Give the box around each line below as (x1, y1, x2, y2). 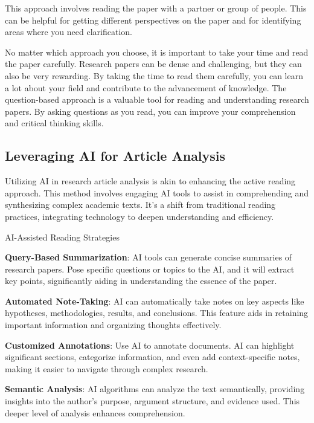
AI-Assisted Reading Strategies (5, 230, 120, 243)
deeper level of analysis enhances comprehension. (5, 406, 185, 419)
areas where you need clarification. (5, 25, 132, 38)
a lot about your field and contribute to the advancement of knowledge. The (5, 81, 287, 94)
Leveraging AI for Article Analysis (5, 146, 226, 165)
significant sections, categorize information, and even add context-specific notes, (5, 350, 300, 363)
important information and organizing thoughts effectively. (5, 318, 222, 331)
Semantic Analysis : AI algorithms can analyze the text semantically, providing (5, 383, 305, 395)
